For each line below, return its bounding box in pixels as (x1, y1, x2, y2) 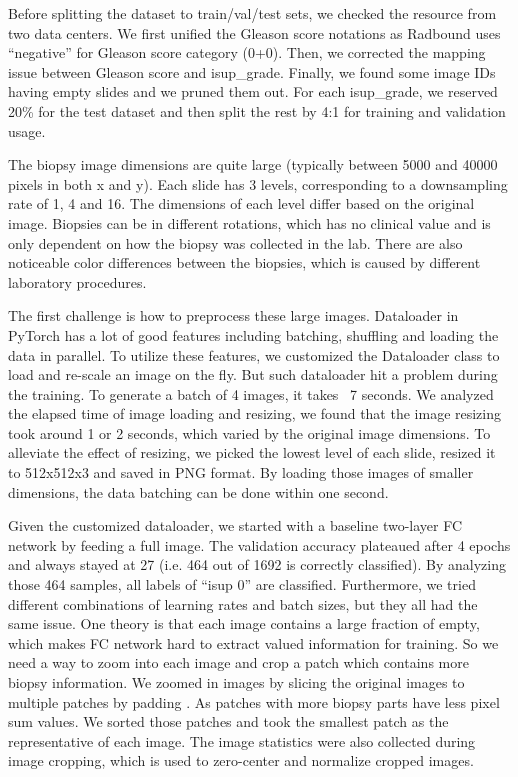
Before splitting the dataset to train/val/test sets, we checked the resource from (8, 3, 497, 23)
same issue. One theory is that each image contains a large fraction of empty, (8, 613, 480, 634)
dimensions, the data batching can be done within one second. (8, 481, 389, 502)
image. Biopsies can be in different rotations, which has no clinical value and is (8, 212, 491, 233)
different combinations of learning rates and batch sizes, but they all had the (8, 593, 478, 614)
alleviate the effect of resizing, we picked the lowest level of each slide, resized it (8, 442, 496, 463)
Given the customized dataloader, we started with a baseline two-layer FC (8, 515, 463, 536)
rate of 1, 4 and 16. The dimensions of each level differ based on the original (8, 193, 475, 214)
